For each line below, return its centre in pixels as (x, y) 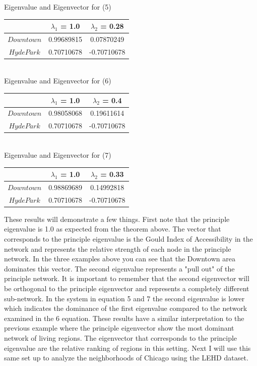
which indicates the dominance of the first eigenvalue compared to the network (126, 308)
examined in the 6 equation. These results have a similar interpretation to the (124, 318)
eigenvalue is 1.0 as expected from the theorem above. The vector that (113, 229)
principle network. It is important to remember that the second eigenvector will (127, 278)
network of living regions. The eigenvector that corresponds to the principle (121, 337)
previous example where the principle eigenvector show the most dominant (119, 328)
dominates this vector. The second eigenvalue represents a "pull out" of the (119, 268)
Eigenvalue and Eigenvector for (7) (58, 154)
